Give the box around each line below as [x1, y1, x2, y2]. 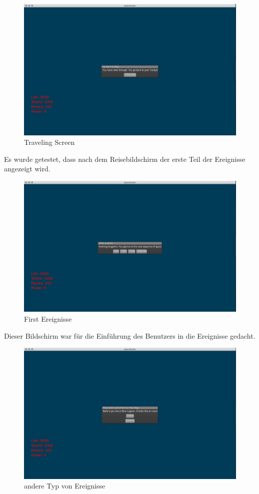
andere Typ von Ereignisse [24, 481, 105, 491]
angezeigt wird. [4, 163, 50, 174]
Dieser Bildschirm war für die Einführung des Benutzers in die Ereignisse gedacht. [4, 330, 255, 341]
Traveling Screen [24, 137, 75, 147]
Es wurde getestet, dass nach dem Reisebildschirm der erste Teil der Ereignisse [4, 153, 245, 164]
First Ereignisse [24, 314, 72, 324]
